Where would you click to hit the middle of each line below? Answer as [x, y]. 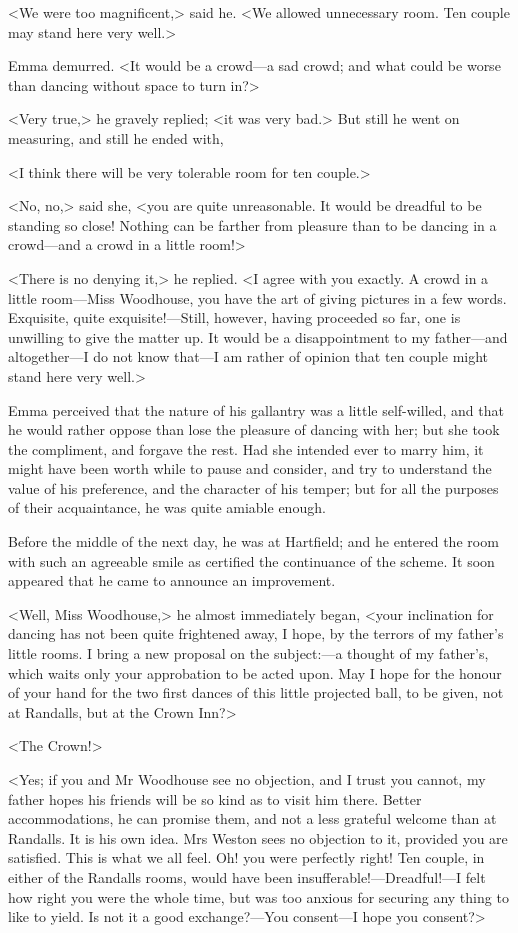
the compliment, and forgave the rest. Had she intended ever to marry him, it [246, 448]
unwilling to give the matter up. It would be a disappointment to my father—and [258, 336]
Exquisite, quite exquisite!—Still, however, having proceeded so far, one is [234, 317]
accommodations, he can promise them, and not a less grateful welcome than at [252, 818]
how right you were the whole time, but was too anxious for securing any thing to [258, 896]
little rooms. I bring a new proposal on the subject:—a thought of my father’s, [248, 653]
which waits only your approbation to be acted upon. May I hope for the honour [255, 672]
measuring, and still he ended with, [116, 137]
